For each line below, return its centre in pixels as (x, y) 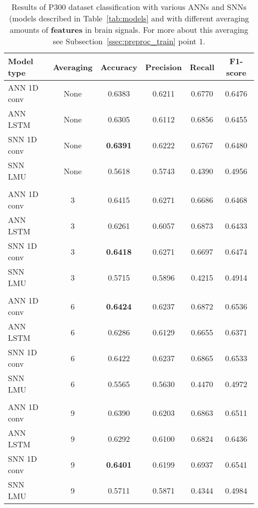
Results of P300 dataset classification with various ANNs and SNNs (129, 7)
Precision (163, 67)
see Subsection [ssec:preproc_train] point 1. (129, 41)
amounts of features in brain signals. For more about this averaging (129, 30)
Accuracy (119, 67)
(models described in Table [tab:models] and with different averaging (129, 18)
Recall (202, 67)
